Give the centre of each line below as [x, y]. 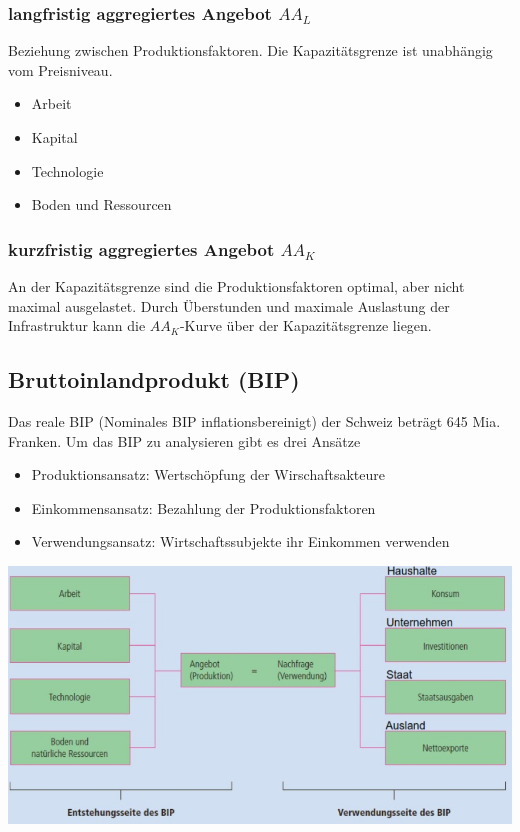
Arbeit [51, 103]
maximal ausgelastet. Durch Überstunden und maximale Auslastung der [229, 305]
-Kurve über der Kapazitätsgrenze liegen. [305, 325]
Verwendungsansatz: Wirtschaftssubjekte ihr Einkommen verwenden [240, 541]
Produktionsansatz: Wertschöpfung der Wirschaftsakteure [208, 474]
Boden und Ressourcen [101, 204]
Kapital [54, 137]
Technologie [67, 170]
